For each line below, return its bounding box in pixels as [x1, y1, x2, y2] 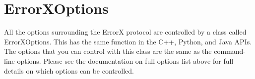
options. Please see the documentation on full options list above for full [17, 55, 234, 66]
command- [214, 46, 246, 56]
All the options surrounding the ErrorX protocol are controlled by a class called [4, 27, 247, 37]
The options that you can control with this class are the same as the [4, 46, 212, 56]
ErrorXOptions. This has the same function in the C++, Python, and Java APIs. [4, 36, 252, 46]
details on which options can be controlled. [4, 65, 134, 76]
